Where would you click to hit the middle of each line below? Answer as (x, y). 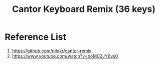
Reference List (35, 37)
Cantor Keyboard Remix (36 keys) (84, 9)
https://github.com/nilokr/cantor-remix (52, 51)
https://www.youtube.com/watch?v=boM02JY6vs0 (65, 56)
